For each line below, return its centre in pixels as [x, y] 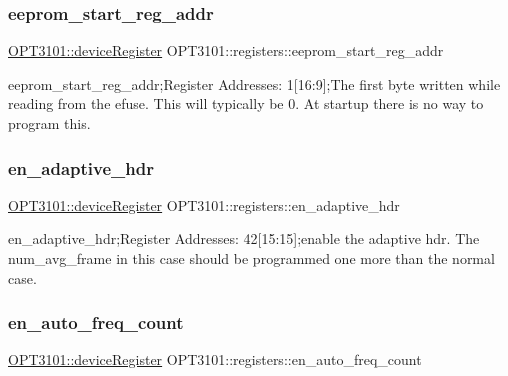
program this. [49, 123]
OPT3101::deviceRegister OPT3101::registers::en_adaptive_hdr [204, 204]
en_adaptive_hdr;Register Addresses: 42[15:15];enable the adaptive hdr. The [244, 238]
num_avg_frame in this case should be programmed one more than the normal [251, 258]
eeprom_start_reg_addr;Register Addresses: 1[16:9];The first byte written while [254, 83]
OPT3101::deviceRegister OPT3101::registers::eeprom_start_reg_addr [226, 50]
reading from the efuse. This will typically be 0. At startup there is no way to [246, 103]
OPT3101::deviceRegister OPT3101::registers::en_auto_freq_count [215, 359]
